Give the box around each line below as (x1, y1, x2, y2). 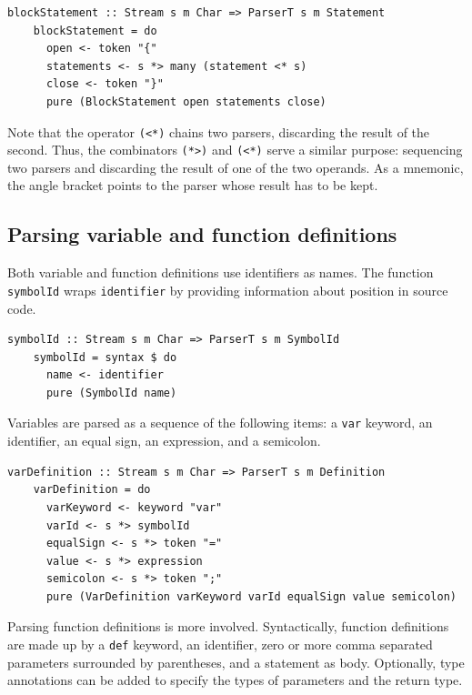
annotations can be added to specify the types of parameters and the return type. (7, 670, 463, 690)
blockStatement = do (33, 24, 157, 37)
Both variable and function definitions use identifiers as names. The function (7, 263, 434, 282)
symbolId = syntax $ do (33, 350, 177, 364)
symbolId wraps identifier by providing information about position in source (7, 280, 448, 299)
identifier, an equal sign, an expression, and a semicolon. (7, 431, 321, 450)
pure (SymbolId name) (45, 386, 177, 399)
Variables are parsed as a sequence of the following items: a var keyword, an (7, 413, 433, 432)
